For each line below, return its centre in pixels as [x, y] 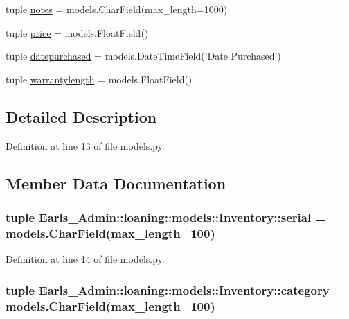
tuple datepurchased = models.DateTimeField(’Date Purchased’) [143, 56]
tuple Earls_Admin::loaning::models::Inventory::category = [175, 290]
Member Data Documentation [116, 183]
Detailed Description [81, 116]
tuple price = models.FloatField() [77, 32]
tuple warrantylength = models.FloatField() [99, 79]
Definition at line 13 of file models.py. [85, 145]
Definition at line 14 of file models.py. [85, 259]
